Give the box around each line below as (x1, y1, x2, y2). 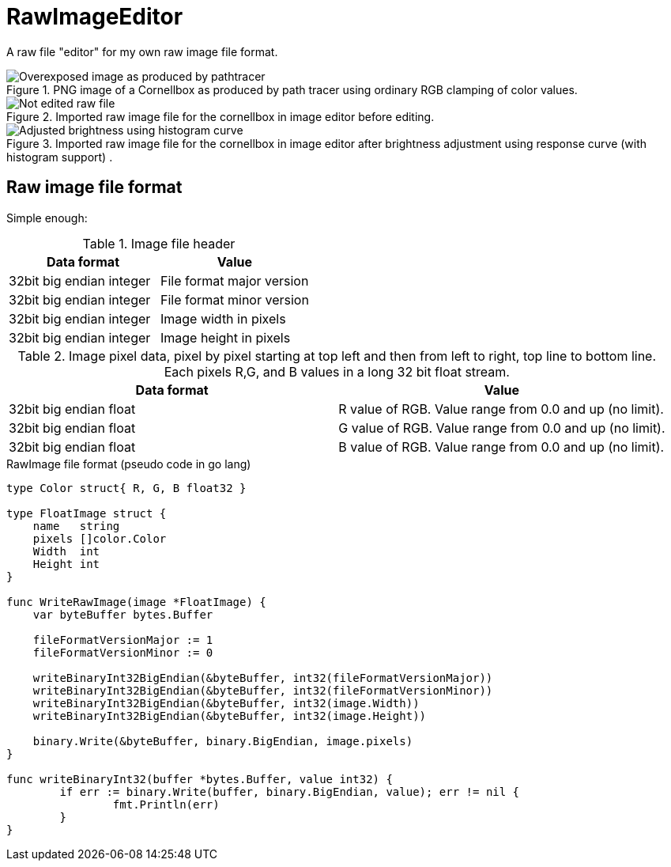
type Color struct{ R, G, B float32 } (6, 481, 247, 494)
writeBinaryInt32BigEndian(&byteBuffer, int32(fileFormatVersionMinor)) (32, 683, 493, 697)
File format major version (160, 272, 309, 289)
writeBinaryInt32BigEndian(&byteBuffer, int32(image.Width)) (32, 696, 420, 710)
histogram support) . (6, 150, 113, 164)
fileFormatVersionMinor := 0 (32, 646, 213, 659)
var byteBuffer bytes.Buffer (32, 608, 213, 621)
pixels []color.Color (32, 532, 167, 545)
